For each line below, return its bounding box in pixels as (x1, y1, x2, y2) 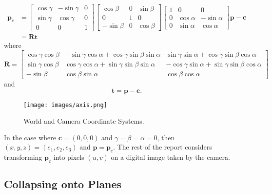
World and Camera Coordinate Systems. (23, 116, 144, 126)
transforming (4, 152, 42, 162)
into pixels (53, 152, 84, 162)
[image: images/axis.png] (23, 102, 107, 109)
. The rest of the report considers (113, 142, 212, 152)
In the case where (4, 132, 57, 142)
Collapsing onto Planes (4, 176, 122, 192)
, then (157, 132, 175, 142)
